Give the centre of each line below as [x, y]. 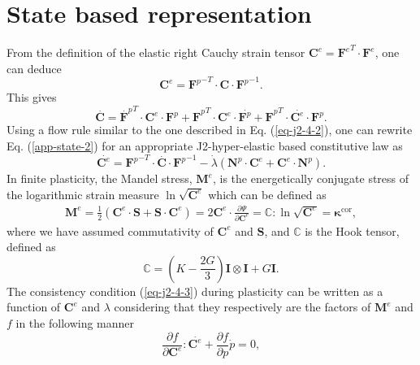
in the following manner [75, 323]
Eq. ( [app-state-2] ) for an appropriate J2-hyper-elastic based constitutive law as [205, 145]
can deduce [34, 68]
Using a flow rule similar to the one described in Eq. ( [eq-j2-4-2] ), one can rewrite [210, 130]
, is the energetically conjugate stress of [311, 178]
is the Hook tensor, [352, 230]
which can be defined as [267, 194]
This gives [32, 97]
